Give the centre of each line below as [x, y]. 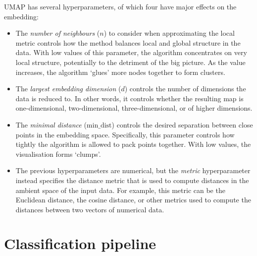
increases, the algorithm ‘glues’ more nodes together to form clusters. [120, 72]
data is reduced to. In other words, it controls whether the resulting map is [129, 98]
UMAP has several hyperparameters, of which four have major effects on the [120, 6]
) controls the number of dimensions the [185, 89]
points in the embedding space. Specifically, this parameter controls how [125, 134]
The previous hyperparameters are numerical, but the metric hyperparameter [133, 170]
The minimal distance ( [51, 124]
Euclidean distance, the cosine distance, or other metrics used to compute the [133, 200]
